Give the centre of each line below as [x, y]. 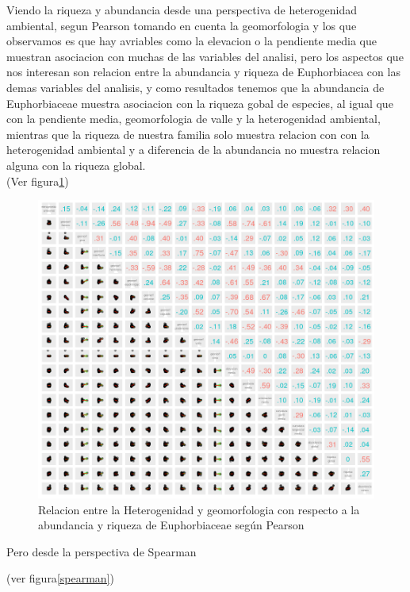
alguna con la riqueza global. [76, 165]
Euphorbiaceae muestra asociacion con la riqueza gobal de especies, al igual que [200, 103]
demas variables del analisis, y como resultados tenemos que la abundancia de [195, 87]
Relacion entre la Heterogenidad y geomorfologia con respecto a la [199, 509]
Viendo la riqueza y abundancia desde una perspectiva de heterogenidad [182, 10]
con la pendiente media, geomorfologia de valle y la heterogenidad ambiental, [194, 119]
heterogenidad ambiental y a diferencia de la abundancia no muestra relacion [194, 150]
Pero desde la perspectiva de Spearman [102, 551]
